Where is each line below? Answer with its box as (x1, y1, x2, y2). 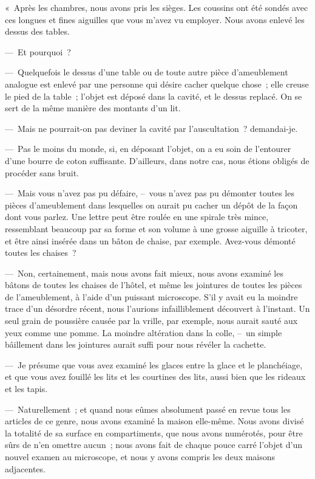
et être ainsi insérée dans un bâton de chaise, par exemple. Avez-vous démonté (5, 234, 296, 247)
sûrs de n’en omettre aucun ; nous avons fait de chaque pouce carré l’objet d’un (5, 438, 303, 451)
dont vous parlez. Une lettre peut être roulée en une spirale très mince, (5, 210, 269, 223)
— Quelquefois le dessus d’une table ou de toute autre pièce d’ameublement (5, 66, 288, 78)
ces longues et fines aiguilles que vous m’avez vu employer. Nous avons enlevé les (5, 13, 305, 26)
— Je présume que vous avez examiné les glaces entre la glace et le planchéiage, (5, 358, 303, 371)
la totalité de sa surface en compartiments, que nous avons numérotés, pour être (5, 426, 303, 439)
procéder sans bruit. (5, 166, 80, 179)
